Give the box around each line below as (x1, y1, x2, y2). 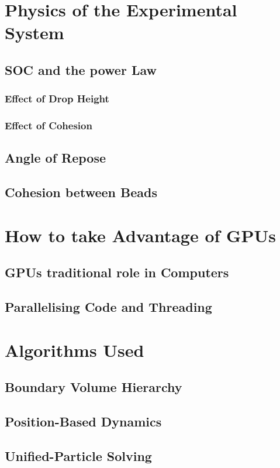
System (5, 20, 64, 44)
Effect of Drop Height (5, 91, 109, 106)
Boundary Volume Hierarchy (5, 378, 182, 396)
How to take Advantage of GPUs (5, 223, 276, 247)
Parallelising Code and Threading (5, 298, 212, 316)
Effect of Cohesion (5, 118, 92, 133)
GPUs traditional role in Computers (5, 263, 229, 281)
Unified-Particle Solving (5, 446, 152, 464)
